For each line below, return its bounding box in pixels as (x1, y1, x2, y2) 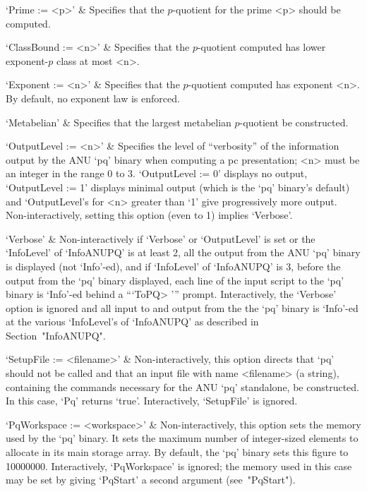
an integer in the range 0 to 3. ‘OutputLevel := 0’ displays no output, (6, 166, 308, 181)
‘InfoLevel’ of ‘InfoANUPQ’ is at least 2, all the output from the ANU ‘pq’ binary (6, 245, 361, 260)
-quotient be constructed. (239, 114, 349, 129)
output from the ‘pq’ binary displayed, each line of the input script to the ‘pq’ (6, 272, 344, 287)
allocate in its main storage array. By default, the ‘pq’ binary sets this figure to (6, 445, 349, 460)
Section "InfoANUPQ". (6, 328, 106, 342)
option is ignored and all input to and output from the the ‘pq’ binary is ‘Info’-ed (6, 300, 359, 315)
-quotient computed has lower (197, 40, 326, 54)
